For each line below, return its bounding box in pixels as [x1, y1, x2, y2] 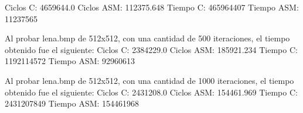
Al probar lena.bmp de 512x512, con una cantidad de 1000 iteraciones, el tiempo [5, 74, 294, 86]
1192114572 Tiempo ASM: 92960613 [5, 55, 135, 67]
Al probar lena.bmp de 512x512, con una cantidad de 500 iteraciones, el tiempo [5, 32, 290, 44]
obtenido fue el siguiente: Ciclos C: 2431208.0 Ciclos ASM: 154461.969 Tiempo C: [5, 86, 298, 98]
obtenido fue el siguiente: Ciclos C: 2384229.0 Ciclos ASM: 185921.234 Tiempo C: [5, 43, 298, 55]
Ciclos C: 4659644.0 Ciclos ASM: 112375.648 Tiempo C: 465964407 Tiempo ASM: [5, 1, 299, 13]
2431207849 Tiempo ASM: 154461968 [5, 97, 139, 110]
